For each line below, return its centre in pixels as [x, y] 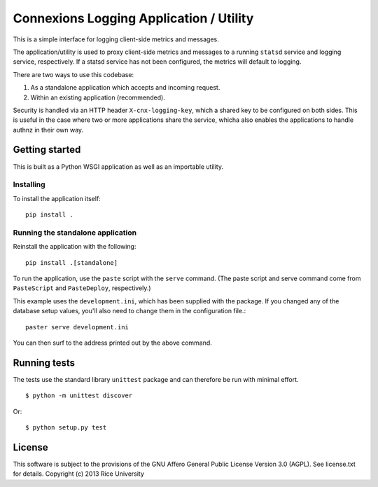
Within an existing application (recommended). [98, 97]
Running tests [44, 363]
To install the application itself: [57, 198]
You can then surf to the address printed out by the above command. [113, 343]
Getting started [47, 150]
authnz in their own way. [48, 130]
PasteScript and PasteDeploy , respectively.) [82, 288]
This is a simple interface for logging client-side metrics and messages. [116, 39]
